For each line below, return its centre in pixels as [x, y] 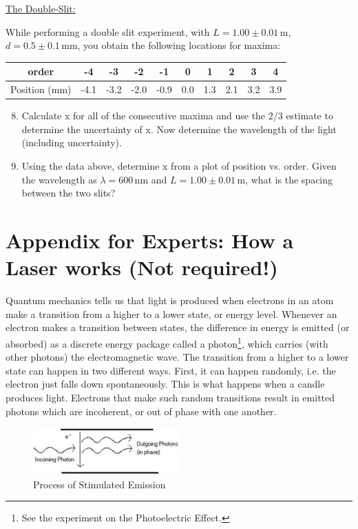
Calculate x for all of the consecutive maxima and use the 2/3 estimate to [177, 116]
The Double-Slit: [41, 8]
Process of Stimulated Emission [99, 484]
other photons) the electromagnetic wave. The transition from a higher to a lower [177, 357]
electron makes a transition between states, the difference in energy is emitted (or [178, 327]
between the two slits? [69, 193]
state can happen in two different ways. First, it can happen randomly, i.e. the [171, 370]
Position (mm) [41, 89]
